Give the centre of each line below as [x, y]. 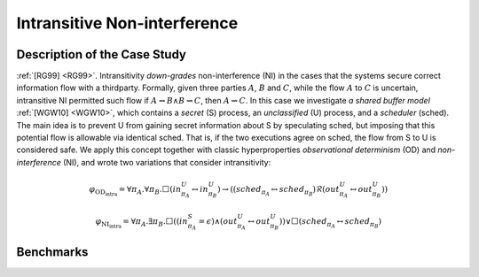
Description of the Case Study [101, 54]
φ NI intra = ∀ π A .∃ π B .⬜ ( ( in [141, 223]
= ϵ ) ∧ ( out [218, 222]
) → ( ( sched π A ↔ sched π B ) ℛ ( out [279, 191]
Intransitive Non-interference [127, 23]
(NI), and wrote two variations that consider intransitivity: [167, 162]
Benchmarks [52, 252]
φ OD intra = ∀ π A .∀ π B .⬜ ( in [135, 191]
